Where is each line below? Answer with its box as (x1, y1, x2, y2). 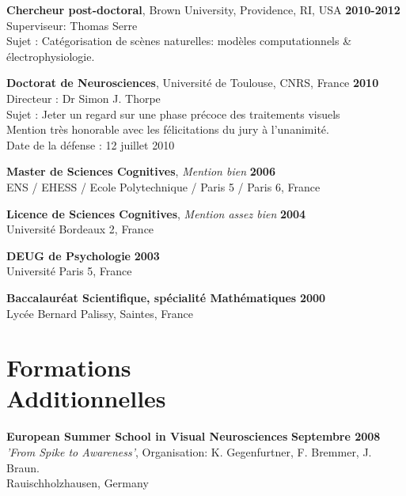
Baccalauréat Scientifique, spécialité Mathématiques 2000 (6, 289, 326, 305)
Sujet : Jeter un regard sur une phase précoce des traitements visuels (6, 105, 340, 122)
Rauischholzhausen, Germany (6, 475, 149, 491)
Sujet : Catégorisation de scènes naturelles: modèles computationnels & (6, 32, 352, 49)
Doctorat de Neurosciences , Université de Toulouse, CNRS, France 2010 (6, 74, 379, 91)
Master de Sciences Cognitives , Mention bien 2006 (6, 163, 275, 180)
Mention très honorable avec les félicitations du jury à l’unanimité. (6, 121, 329, 138)
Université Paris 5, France (6, 263, 132, 279)
